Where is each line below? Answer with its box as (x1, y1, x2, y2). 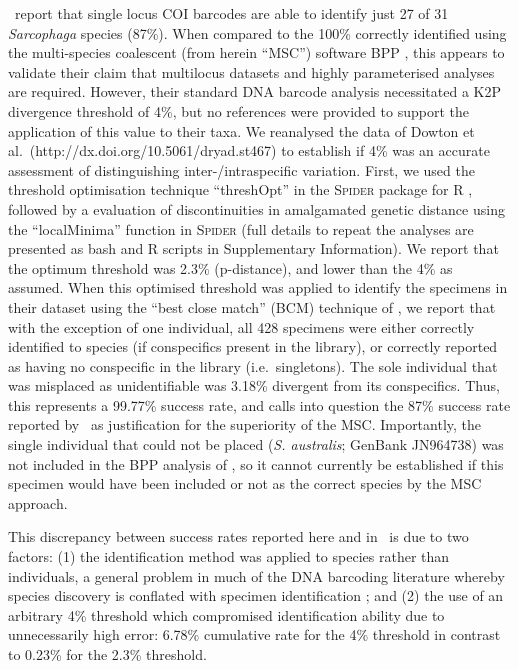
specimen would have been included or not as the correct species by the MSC (8, 473, 482, 494)
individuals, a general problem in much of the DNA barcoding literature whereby (8, 565, 505, 586)
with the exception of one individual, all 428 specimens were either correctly (8, 316, 475, 337)
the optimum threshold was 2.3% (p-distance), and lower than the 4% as (8, 257, 453, 278)
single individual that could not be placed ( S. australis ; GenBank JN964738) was (8, 434, 504, 455)
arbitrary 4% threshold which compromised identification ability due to (8, 604, 445, 625)
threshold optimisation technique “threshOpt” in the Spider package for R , (8, 179, 473, 200)
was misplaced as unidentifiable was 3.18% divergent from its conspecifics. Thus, (8, 375, 500, 396)
